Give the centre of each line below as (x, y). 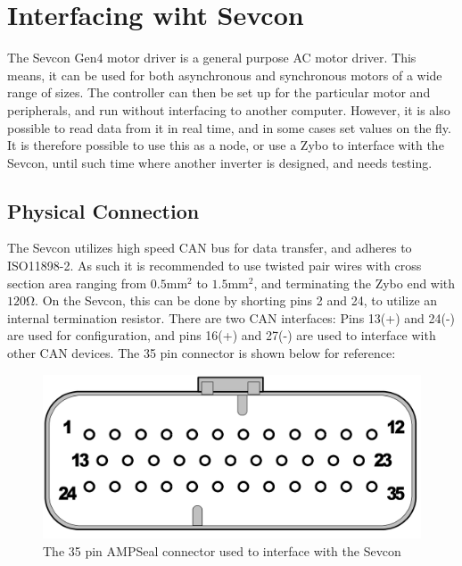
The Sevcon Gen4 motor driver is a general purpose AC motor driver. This (212, 58)
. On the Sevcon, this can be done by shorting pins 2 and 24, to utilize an (236, 300)
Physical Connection (103, 210)
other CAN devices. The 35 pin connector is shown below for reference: (202, 353)
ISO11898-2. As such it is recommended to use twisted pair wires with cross (214, 266)
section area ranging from (77, 283)
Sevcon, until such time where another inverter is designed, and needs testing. (220, 162)
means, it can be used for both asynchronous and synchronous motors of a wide (225, 75)
